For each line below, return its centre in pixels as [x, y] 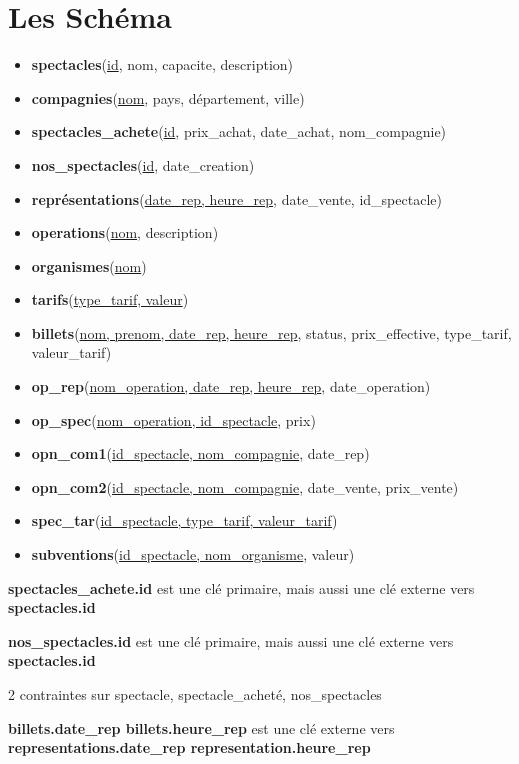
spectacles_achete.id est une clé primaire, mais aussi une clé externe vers [241, 587]
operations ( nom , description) [125, 232]
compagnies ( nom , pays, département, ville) [168, 97]
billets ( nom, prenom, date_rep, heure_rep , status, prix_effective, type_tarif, [271, 332]
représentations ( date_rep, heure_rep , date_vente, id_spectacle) [236, 198]
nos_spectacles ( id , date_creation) [143, 164]
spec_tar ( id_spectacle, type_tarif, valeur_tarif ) [184, 520]
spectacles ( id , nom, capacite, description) [162, 64]
